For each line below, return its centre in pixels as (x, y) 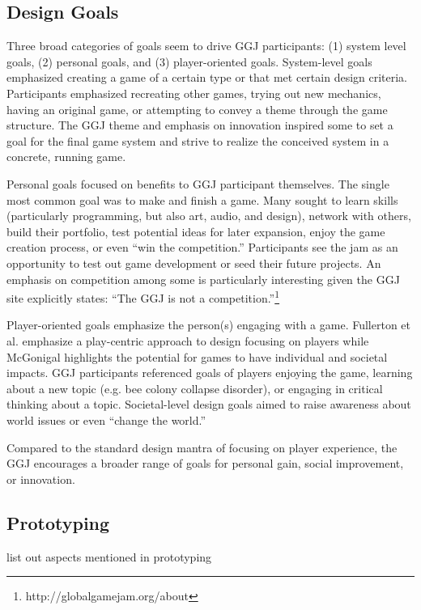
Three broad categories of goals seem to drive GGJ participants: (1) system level (206, 46)
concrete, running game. (66, 157)
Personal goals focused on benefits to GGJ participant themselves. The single (198, 183)
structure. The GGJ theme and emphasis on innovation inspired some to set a (200, 125)
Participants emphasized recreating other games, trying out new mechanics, (194, 93)
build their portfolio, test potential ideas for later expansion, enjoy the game (196, 231)
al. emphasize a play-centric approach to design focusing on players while (188, 340)
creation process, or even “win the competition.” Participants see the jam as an (202, 247)
